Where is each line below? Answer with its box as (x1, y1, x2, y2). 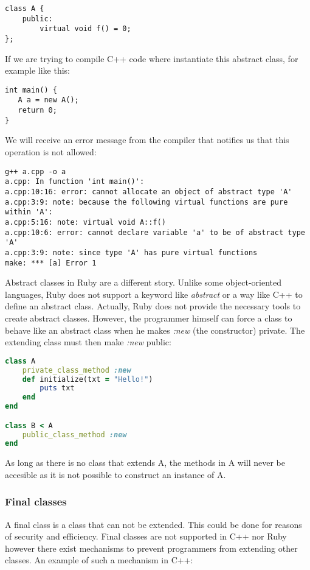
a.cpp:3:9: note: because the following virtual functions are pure (5, 197, 288, 206)
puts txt (40, 384, 75, 393)
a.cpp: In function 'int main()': (5, 177, 145, 186)
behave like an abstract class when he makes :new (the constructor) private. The (5, 323, 305, 336)
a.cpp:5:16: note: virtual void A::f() (5, 217, 166, 227)
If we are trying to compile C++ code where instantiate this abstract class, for (5, 52, 298, 65)
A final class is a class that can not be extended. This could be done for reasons (5, 518, 302, 530)
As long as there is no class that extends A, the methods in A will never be (5, 456, 286, 469)
